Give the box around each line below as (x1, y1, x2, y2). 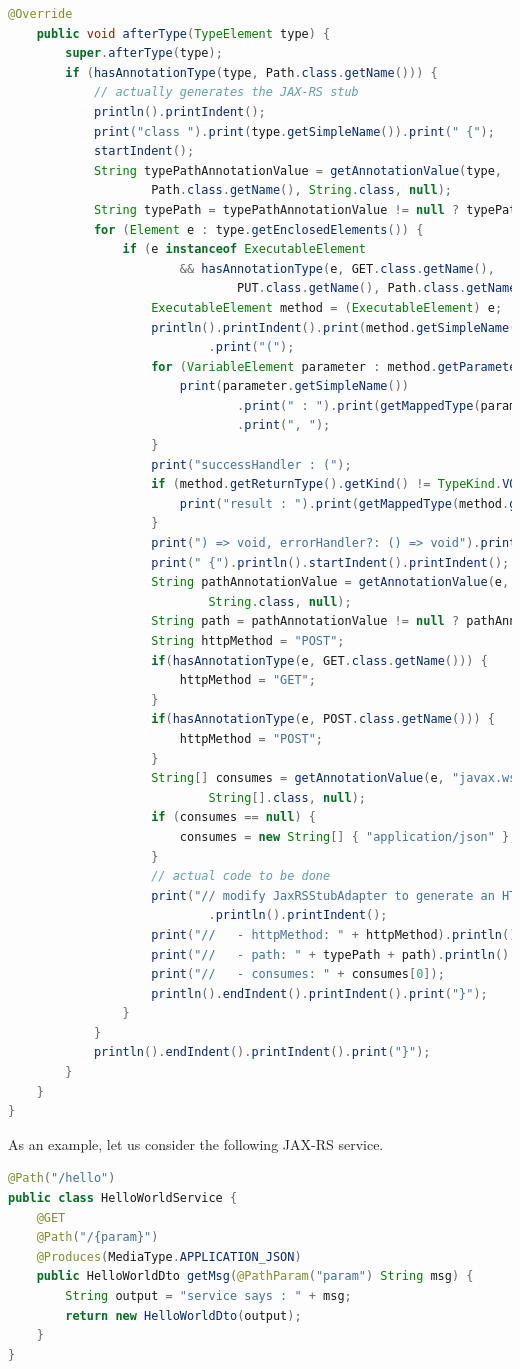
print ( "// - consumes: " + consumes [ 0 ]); (151, 967, 445, 982)
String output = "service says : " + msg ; (65, 1289, 352, 1303)
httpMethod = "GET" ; (179, 673, 316, 688)
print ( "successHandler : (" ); (151, 457, 352, 472)
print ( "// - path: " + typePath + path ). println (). (151, 947, 517, 962)
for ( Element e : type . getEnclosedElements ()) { (93, 222, 424, 237)
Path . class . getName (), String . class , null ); (151, 183, 452, 198)
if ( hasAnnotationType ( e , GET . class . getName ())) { (151, 653, 488, 668)
